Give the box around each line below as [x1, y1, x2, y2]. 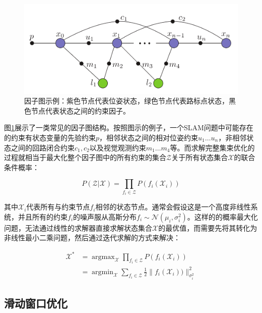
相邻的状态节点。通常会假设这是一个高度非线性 [95, 201, 251, 212]
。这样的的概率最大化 [187, 211, 258, 222]
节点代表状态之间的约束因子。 [31, 105, 130, 116]
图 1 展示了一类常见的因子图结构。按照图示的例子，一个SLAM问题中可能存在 [4, 122, 253, 133]
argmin [92, 268, 113, 276]
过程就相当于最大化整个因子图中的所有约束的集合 [4, 152, 166, 163]
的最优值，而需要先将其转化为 [158, 222, 257, 233]
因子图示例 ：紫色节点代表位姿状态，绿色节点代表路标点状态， [24, 95, 229, 106]
